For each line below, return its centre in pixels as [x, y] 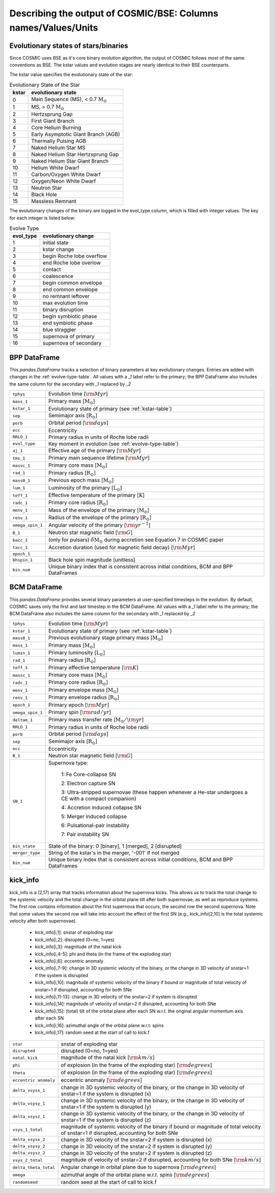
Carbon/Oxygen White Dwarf [66, 174]
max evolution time [65, 303]
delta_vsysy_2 [29, 1146]
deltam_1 [23, 720]
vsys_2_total [28, 1160]
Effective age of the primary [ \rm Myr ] [95, 450]
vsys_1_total [28, 1130]
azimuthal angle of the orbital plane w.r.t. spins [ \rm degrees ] [135, 1175]
